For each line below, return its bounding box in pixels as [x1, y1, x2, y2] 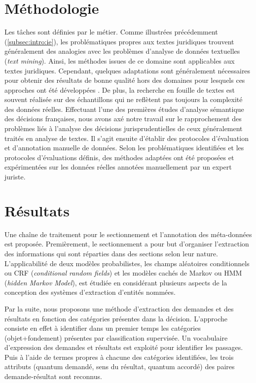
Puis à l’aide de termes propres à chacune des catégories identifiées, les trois [4, 351, 234, 362]
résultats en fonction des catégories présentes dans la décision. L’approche [4, 313, 228, 323]
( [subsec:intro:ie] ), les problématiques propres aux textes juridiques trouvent [4, 36, 234, 46]
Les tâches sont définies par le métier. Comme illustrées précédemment [4, 27, 218, 37]
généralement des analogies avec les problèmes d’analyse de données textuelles [4, 46, 240, 56]
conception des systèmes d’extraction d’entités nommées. [4, 287, 176, 297]
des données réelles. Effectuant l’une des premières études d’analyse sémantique [4, 104, 244, 114]
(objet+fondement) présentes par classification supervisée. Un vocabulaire [4, 332, 228, 343]
